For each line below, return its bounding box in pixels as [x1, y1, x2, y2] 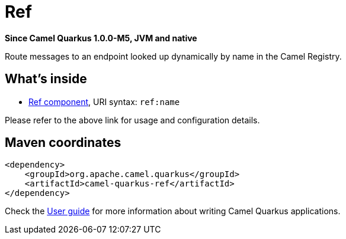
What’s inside [5, 71, 87, 87]
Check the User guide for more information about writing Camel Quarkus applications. [5, 206, 341, 217]
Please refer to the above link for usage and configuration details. [5, 114, 260, 125]
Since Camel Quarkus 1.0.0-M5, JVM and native [5, 32, 197, 43]
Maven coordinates [5, 135, 121, 150]
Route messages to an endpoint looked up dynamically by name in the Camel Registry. [5, 51, 342, 61]
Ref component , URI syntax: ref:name [28, 96, 180, 107]
